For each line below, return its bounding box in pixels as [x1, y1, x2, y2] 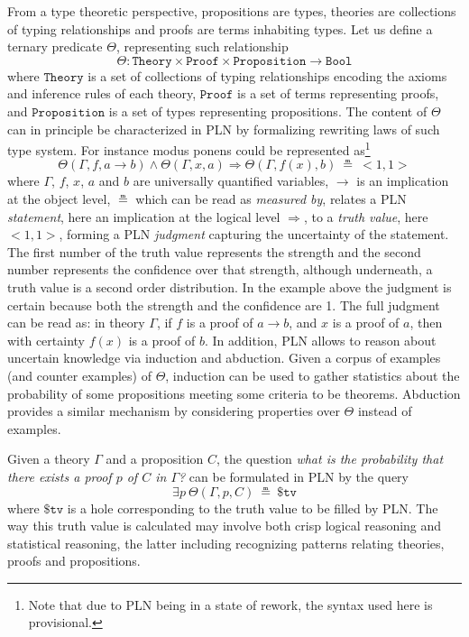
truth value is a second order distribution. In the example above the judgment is [7, 277, 452, 296]
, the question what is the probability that [216, 449, 444, 468]
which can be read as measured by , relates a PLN [135, 189, 407, 208]
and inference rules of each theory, [7, 84, 197, 103]
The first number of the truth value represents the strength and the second [7, 242, 421, 261]
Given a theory [7, 449, 90, 468]
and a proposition [106, 449, 204, 468]
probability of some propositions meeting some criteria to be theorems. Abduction [7, 383, 461, 402]
